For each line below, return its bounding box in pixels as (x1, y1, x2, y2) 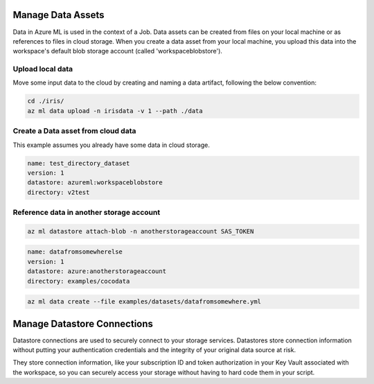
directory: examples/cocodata (27, 277, 130, 285)
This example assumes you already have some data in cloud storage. (12, 141, 211, 149)
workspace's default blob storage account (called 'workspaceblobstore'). (12, 47, 223, 55)
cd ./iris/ (27, 97, 64, 105)
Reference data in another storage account (12, 208, 161, 218)
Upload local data (12, 64, 73, 74)
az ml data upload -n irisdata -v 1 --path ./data (27, 107, 204, 114)
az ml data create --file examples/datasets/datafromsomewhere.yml (27, 298, 262, 306)
